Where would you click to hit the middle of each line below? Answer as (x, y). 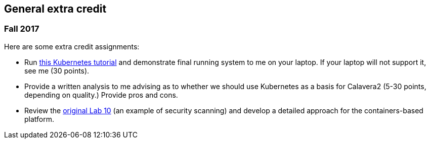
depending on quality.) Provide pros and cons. (101, 95)
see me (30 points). (57, 70)
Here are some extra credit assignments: (72, 46)
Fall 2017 (22, 29)
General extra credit (55, 9)
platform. (39, 119)
